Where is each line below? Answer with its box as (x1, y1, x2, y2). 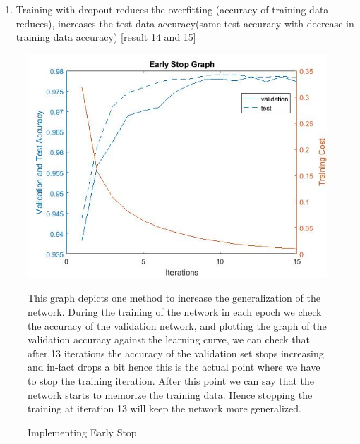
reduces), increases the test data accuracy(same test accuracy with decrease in (16, 16, 354, 30)
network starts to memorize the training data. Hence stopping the (28, 387, 313, 402)
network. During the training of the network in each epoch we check (28, 304, 322, 319)
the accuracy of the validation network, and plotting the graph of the (28, 318, 327, 333)
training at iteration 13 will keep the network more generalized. (28, 401, 301, 416)
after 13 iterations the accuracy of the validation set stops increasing (28, 345, 324, 360)
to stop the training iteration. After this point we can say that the (28, 373, 314, 388)
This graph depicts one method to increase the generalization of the (28, 290, 320, 305)
